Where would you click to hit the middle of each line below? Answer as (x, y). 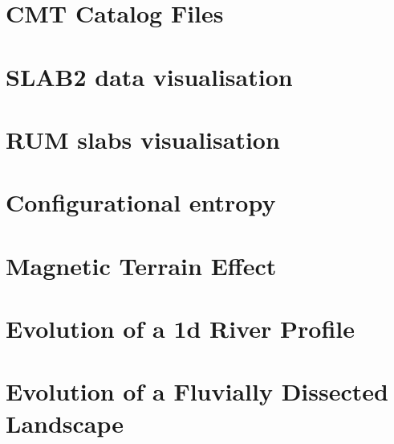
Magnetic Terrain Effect (141, 265)
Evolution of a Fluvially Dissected (197, 391)
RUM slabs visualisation (143, 139)
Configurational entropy (141, 202)
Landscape (65, 423)
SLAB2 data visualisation (149, 76)
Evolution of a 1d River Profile (181, 329)
